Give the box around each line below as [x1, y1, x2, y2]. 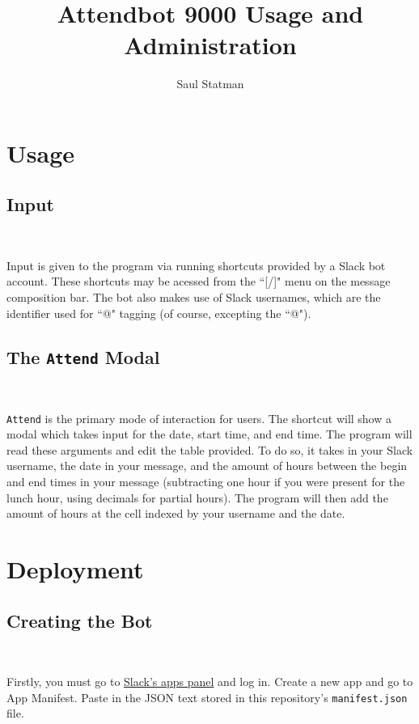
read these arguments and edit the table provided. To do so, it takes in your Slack [6, 441, 413, 458]
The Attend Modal [6, 344, 160, 369]
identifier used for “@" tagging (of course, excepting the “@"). [6, 304, 311, 321]
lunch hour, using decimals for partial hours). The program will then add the [6, 489, 388, 506]
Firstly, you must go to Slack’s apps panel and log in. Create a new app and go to [6, 673, 413, 690]
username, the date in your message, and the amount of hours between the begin [6, 457, 408, 474]
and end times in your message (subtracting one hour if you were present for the [6, 473, 405, 490]
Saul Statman [176, 75, 244, 92]
